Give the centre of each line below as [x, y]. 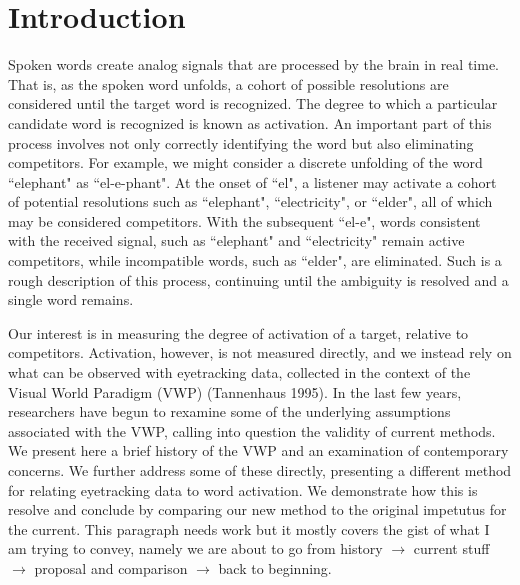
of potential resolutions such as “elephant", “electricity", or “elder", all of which [250, 201]
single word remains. [71, 299]
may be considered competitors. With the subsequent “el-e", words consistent [244, 220]
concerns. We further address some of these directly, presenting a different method [260, 470]
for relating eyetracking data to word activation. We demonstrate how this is [243, 489]
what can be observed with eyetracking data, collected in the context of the [239, 372]
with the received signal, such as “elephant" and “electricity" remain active [236, 240]
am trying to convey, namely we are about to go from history [195, 548]
